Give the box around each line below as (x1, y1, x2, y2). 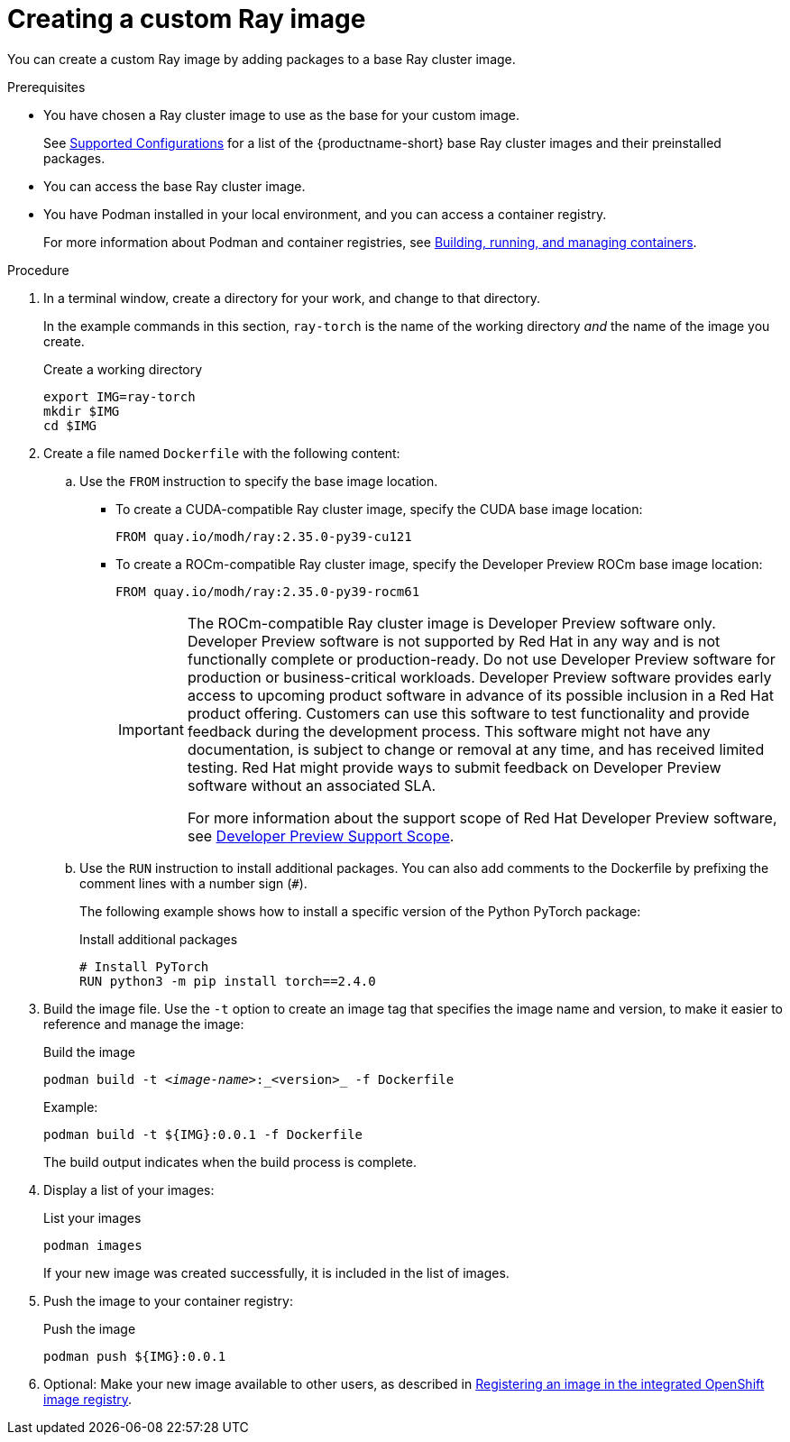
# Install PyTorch (79, 959, 209, 974)
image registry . (43, 1391, 133, 1407)
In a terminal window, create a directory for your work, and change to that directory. (43, 289, 541, 306)
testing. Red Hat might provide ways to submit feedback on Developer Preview (187, 758, 721, 776)
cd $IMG (43, 418, 97, 433)
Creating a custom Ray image (7, 4, 366, 34)
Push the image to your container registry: (43, 1292, 293, 1309)
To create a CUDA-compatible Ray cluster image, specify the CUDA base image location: (115, 501, 643, 517)
